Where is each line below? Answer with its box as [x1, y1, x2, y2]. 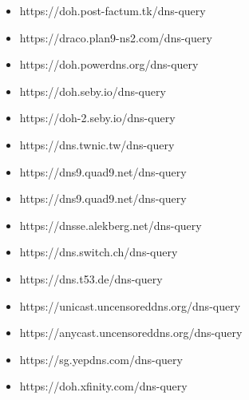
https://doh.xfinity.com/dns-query [19, 378, 188, 394]
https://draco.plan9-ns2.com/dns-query [19, 29, 212, 46]
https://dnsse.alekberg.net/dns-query [19, 216, 202, 233]
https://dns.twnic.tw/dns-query [19, 136, 175, 152]
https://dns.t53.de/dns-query [19, 270, 163, 287]
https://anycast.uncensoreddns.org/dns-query [19, 324, 243, 341]
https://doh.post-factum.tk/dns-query [19, 2, 206, 18]
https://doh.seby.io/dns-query [19, 82, 166, 99]
